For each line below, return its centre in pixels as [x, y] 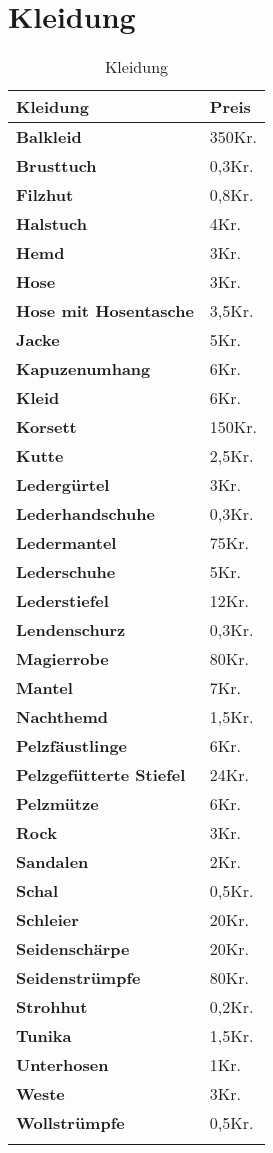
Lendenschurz [71, 630]
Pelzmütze [57, 804]
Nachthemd [62, 717]
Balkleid [49, 137]
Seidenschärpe [73, 949]
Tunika [44, 1036]
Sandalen [52, 862]
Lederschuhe [66, 572]
